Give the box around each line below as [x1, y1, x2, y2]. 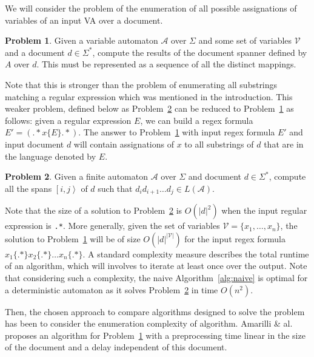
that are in [264, 137, 304, 150]
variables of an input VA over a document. [5, 13, 163, 26]
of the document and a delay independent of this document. [5, 341, 227, 353]
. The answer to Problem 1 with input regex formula [78, 126, 275, 138]
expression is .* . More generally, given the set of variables [5, 219, 220, 232]
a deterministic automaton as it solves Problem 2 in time [5, 283, 218, 296]
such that [98, 182, 133, 194]
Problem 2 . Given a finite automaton [5, 170, 148, 183]
